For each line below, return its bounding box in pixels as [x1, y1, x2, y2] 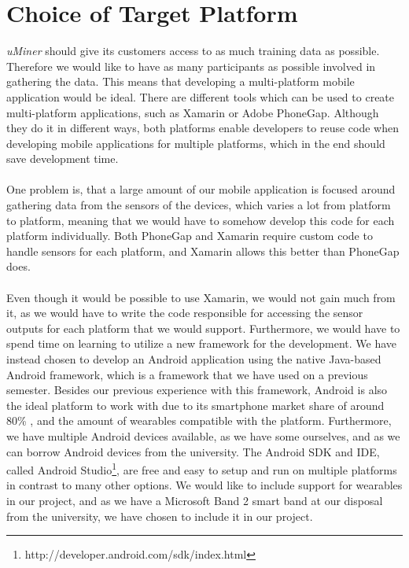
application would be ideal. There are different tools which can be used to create [6, 88, 395, 105]
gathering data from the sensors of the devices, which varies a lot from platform [6, 197, 391, 213]
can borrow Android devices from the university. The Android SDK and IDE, [6, 443, 380, 459]
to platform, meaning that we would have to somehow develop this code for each [6, 212, 395, 228]
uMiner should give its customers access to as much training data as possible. [6, 42, 380, 59]
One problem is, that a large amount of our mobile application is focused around [6, 181, 396, 197]
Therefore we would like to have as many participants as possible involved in [6, 57, 376, 74]
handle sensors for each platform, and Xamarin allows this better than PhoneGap [6, 242, 400, 259]
